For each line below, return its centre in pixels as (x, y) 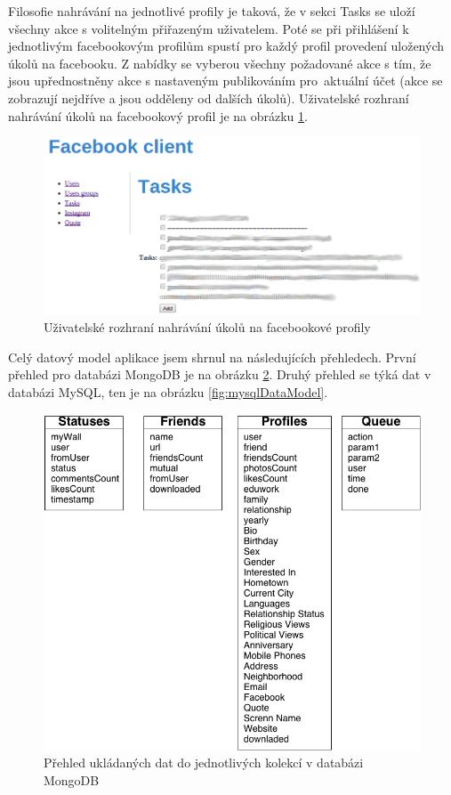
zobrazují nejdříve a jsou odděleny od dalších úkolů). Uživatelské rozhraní (209, 97)
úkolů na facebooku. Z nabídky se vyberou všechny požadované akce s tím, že (220, 63)
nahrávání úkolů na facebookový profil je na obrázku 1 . (158, 115)
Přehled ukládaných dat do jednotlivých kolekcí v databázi (204, 763)
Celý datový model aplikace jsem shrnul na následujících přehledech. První (212, 357)
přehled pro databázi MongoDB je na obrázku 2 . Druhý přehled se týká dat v (220, 374)
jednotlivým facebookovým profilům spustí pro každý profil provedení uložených (226, 46)
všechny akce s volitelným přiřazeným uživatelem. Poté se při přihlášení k (209, 28)
